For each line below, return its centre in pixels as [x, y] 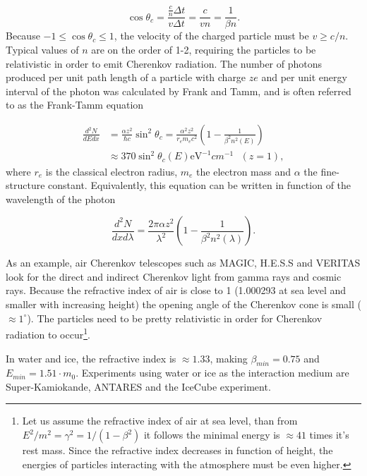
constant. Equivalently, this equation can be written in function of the [200, 185]
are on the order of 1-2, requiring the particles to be [204, 49]
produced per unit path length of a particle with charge [126, 77]
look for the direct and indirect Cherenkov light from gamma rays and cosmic [174, 276]
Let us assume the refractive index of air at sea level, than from [160, 421]
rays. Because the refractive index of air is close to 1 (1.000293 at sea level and [176, 290]
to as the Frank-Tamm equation [75, 105]
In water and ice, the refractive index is [91, 358]
